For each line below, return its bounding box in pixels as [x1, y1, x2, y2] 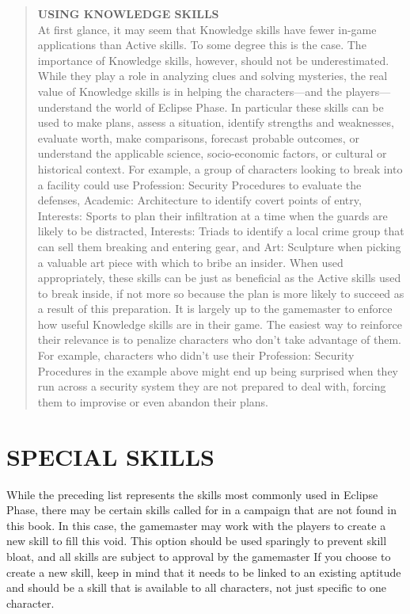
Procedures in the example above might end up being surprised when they [37, 362, 399, 379]
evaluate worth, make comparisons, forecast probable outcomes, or [37, 129, 359, 146]
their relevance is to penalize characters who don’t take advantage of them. [37, 331, 401, 348]
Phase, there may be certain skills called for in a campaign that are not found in [6, 501, 397, 518]
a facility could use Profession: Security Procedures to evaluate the [37, 176, 362, 193]
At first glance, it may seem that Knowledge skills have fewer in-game [37, 21, 377, 37]
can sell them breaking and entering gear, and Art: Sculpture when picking [37, 238, 401, 254]
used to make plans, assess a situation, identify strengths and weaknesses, [37, 114, 394, 131]
